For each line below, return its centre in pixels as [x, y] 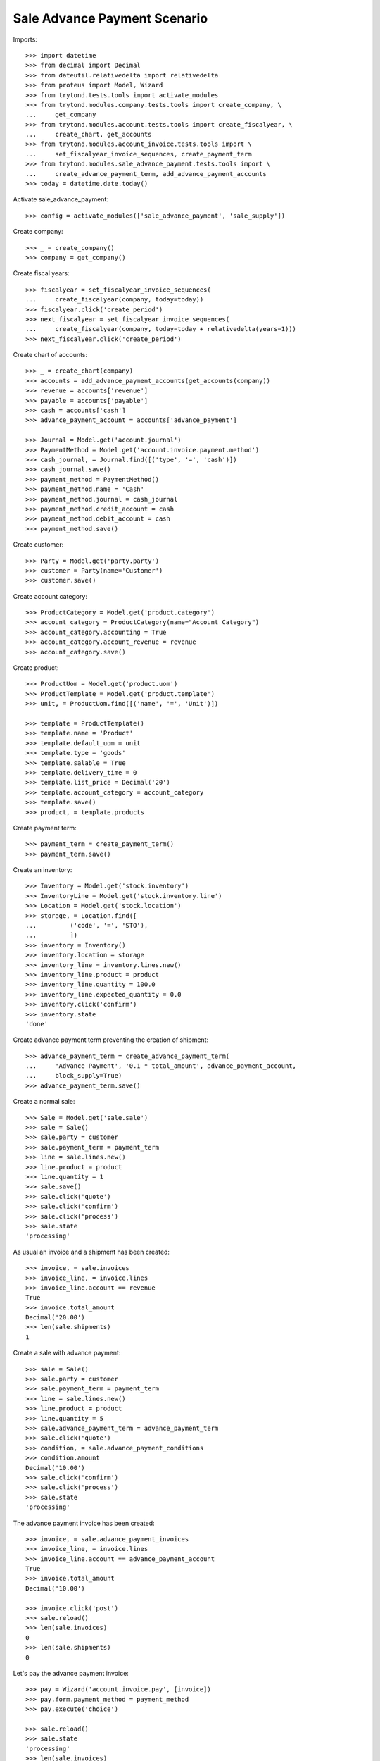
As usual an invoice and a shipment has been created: [91, 1252]
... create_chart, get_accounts [89, 135]
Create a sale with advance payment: [67, 1353]
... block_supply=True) [74, 1076]
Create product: [36, 668]
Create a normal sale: [44, 1102]
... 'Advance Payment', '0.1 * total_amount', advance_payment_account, [161, 1066]
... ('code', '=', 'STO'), [87, 926]
